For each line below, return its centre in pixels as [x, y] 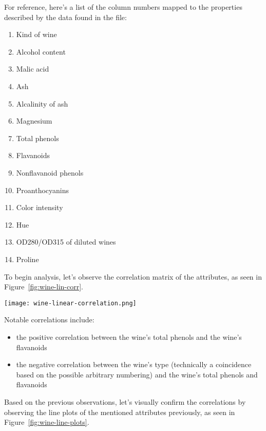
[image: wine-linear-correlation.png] [70, 303]
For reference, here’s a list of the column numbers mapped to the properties [123, 7]
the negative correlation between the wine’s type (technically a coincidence [134, 364]
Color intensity [40, 207]
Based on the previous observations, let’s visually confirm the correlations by [125, 401]
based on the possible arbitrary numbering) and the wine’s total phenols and [137, 374]
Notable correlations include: [49, 320]
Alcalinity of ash [42, 103]
